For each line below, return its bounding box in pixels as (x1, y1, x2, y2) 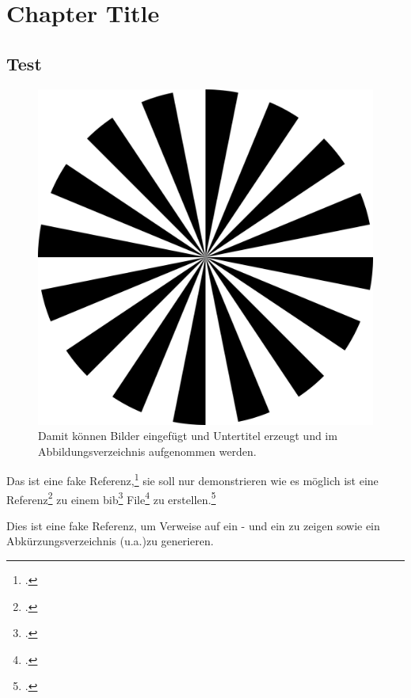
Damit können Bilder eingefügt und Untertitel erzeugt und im (38, 427, 337, 444)
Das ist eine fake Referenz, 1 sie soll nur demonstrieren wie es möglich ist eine (6, 470, 379, 489)
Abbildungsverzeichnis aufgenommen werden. (38, 442, 257, 459)
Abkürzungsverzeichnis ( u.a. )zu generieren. (6, 533, 214, 549)
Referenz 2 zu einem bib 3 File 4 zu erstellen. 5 (6, 488, 217, 507)
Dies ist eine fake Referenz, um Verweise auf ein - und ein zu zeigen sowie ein (6, 517, 380, 533)
